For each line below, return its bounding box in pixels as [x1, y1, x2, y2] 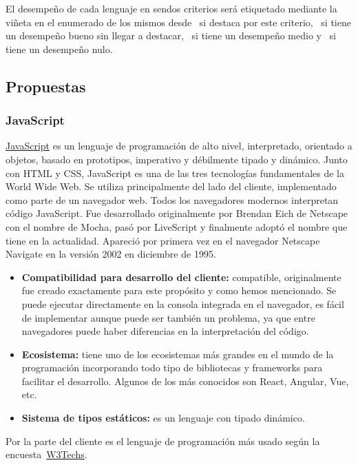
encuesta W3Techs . [6, 447, 87, 462]
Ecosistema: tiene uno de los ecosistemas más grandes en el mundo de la [21, 347, 334, 361]
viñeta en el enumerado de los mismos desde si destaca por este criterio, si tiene [6, 14, 351, 29]
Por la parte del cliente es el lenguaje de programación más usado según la [6, 433, 320, 448]
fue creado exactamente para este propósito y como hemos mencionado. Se [21, 283, 337, 298]
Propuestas [6, 75, 86, 96]
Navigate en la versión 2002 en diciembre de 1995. [6, 247, 216, 261]
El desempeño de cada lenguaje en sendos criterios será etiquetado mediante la [6, 1, 337, 15]
